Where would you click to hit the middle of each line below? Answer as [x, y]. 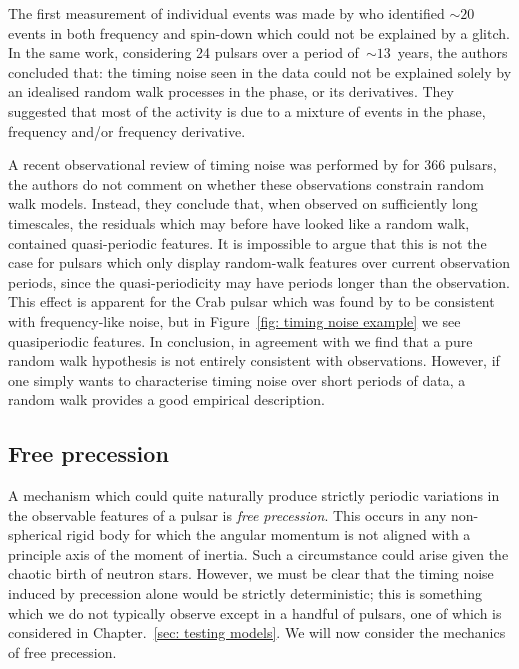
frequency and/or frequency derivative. [127, 130]
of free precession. [62, 651]
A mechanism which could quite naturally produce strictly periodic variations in [254, 495]
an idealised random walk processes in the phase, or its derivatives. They [231, 91]
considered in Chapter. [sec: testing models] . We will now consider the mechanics [257, 632]
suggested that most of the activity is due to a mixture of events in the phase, [247, 110]
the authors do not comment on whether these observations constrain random [246, 183]
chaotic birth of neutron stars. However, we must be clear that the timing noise [251, 573]
